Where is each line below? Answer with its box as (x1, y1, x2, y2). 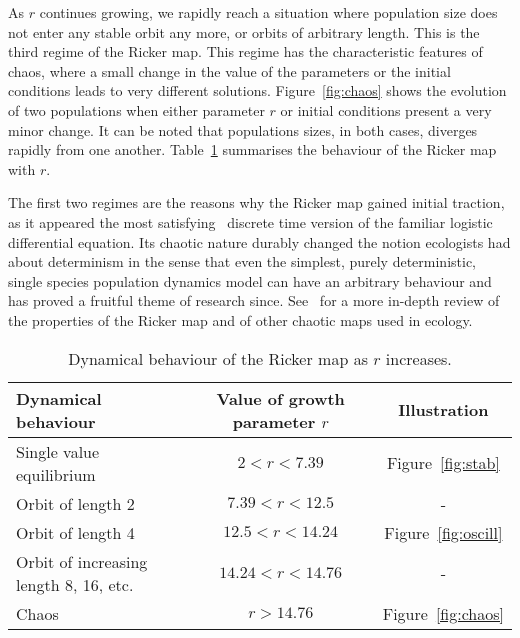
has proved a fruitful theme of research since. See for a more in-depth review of (8, 290, 500, 311)
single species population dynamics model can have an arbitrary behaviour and (8, 270, 492, 291)
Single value (16, 439, 100, 463)
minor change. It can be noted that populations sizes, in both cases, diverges (8, 119, 478, 140)
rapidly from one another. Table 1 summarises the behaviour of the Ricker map (8, 139, 497, 160)
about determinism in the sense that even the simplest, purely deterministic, (8, 251, 477, 272)
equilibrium (16, 462, 96, 486)
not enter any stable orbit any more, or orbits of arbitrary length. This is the (8, 21, 480, 42)
